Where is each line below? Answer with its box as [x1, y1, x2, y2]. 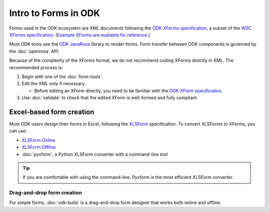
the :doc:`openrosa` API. [9, 48, 59, 54]
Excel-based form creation [9, 108, 94, 116]
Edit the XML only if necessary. [21, 81, 86, 87]
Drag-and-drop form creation [9, 189, 82, 196]
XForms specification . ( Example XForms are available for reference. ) [9, 32, 150, 38]
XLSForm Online [21, 137, 55, 143]
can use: [9, 128, 27, 134]
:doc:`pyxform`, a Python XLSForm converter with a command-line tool [21, 151, 168, 157]
